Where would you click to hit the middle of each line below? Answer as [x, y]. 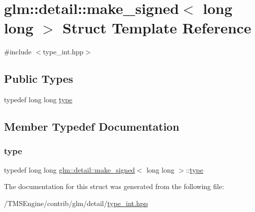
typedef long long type [38, 100]
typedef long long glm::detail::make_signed [70, 169]
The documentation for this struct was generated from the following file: [114, 186]
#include [18, 52]
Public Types [39, 79]
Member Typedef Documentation [92, 126]
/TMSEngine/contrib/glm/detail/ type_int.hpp [76, 203]
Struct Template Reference [157, 28]
